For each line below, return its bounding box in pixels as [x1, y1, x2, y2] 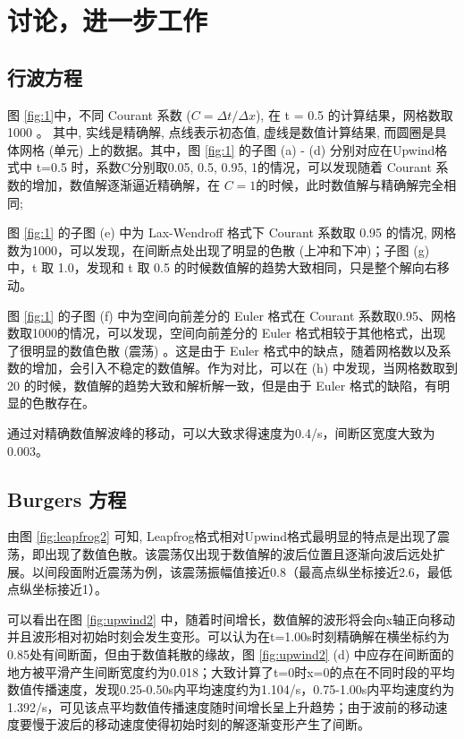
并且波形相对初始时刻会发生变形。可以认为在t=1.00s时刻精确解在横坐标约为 [7, 627, 450, 646]
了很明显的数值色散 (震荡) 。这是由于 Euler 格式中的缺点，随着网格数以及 [7, 340, 439, 359]
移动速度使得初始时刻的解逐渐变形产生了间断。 [94, 715, 370, 734]
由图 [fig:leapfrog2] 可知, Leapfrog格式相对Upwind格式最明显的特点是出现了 [7, 527, 437, 546]
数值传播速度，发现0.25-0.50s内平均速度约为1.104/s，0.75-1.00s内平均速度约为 [7, 680, 455, 699]
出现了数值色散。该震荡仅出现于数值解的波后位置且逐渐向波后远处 [44, 545, 433, 563]
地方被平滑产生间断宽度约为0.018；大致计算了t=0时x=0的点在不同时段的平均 [7, 662, 455, 681]
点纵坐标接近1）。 [7, 580, 107, 598]
